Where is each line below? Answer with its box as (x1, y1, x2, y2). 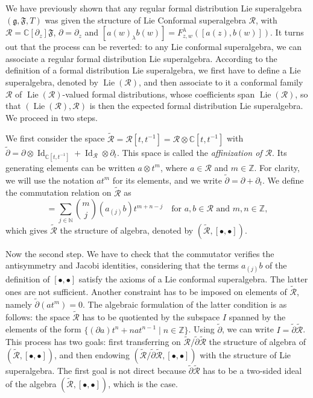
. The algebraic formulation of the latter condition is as (83, 297, 287, 310)
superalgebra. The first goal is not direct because (5, 364, 186, 377)
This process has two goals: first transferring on (5, 335, 181, 348)
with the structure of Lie (200, 348, 291, 361)
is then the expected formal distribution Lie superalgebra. (89, 99, 303, 112)
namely (5, 297, 32, 310)
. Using (188, 323, 215, 335)
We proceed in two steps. (5, 111, 98, 123)
